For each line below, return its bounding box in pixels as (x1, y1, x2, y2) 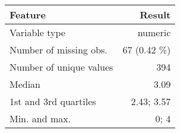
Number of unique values (10, 60, 113, 74)
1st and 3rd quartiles (10, 94, 96, 108)
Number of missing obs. (10, 43, 108, 56)
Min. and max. (10, 112, 71, 125)
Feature (10, 8, 46, 21)
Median (10, 77, 41, 91)
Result (140, 8, 171, 21)
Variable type (10, 26, 65, 39)
